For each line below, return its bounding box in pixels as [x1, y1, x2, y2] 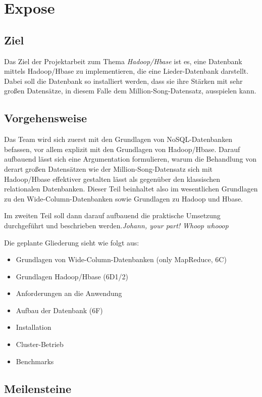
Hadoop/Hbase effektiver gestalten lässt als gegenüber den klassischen [4, 173, 221, 184]
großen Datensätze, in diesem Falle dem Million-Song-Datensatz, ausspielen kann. [4, 85, 256, 96]
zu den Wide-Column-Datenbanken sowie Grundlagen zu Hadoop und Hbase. [4, 193, 243, 204]
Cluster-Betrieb [16, 339, 64, 350]
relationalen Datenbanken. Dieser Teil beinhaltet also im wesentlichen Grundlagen [4, 183, 258, 194]
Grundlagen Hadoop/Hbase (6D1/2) [16, 271, 128, 281]
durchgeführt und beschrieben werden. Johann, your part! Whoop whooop [4, 220, 229, 230]
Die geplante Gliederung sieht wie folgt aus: [4, 237, 139, 247]
